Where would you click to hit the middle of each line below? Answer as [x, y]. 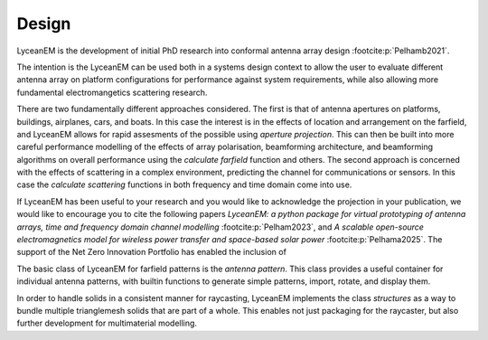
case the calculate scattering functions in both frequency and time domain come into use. [184, 184]
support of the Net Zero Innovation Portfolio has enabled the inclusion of [151, 252]
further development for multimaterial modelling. [107, 323]
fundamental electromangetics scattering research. [112, 92]
